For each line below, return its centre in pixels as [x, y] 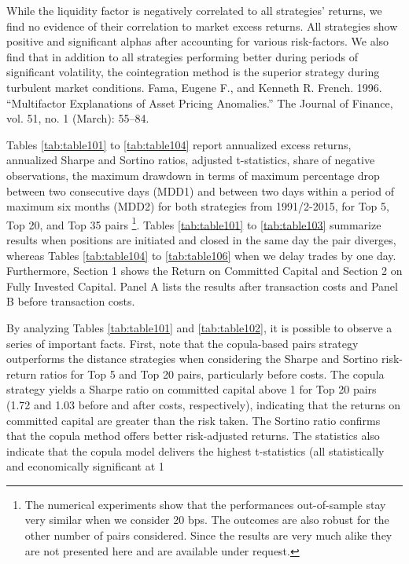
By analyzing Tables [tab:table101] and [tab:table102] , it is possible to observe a [199, 327]
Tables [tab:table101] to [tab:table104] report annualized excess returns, [179, 144]
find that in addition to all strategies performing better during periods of [182, 56]
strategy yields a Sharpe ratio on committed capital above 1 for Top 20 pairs [192, 389]
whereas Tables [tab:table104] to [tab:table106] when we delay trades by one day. [201, 255]
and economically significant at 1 [85, 466]
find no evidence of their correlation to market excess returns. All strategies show [202, 26]
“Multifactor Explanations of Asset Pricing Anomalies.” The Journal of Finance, [200, 103]
